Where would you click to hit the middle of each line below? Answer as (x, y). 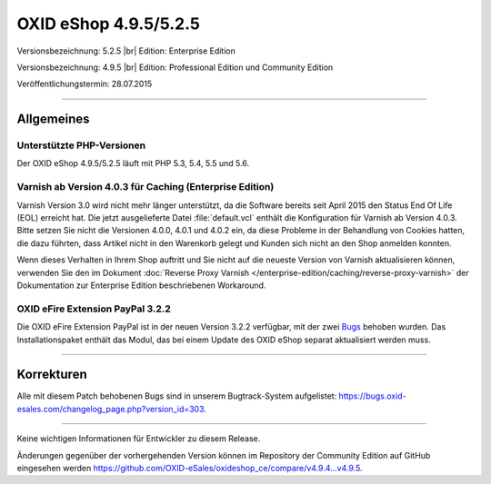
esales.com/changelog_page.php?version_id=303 (110, 409)
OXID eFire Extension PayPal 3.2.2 (94, 309)
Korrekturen (52, 375)
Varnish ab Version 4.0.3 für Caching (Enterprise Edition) (145, 187)
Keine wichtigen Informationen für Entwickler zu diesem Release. (139, 439)
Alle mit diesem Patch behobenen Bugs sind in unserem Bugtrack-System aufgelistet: (177, 396)
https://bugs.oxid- (372, 396)
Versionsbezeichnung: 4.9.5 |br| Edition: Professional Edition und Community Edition (175, 67)
